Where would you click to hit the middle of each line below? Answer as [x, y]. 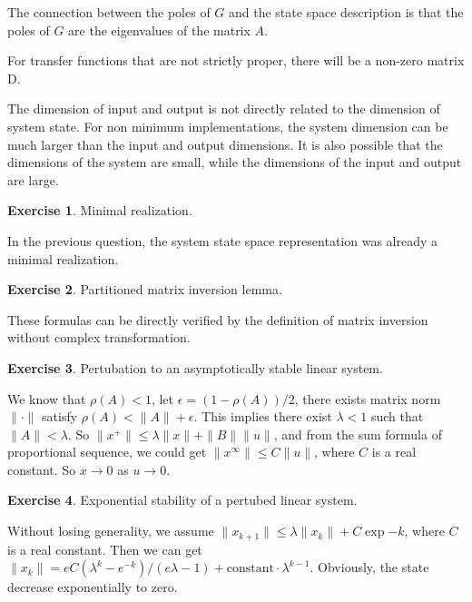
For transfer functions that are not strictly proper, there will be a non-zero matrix [236, 60]
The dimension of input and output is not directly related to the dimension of [224, 109]
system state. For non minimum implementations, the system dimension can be [228, 126]
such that [397, 416]
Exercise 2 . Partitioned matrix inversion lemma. [145, 289]
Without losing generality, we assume [111, 531]
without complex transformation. [99, 337]
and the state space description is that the [346, 12]
